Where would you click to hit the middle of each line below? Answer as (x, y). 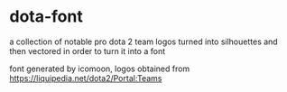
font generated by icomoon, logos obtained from (100, 69)
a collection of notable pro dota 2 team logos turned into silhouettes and (143, 41)
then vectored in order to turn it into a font (88, 51)
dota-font (46, 17)
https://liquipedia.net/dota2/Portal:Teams (86, 78)
